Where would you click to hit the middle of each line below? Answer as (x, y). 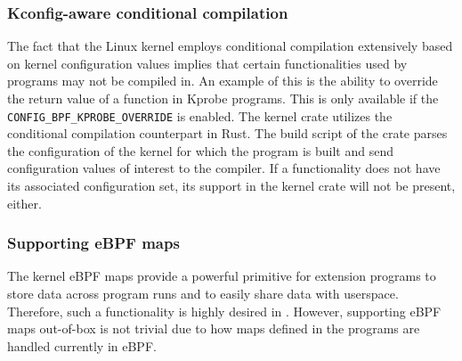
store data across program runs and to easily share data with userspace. (203, 294)
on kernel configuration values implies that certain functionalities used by (207, 63)
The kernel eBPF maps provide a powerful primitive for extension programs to (222, 276)
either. (24, 203)
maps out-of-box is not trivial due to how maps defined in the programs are (214, 328)
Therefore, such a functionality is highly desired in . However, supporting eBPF (224, 311)
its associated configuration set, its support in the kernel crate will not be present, (231, 186)
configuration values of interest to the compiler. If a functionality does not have (224, 168)
